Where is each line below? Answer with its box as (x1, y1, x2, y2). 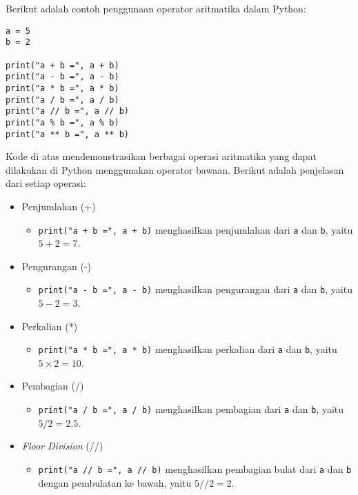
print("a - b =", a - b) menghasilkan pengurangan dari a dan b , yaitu (38, 282, 352, 296)
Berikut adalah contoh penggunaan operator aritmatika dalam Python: (6, 1, 306, 15)
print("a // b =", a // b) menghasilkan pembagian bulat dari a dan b (38, 461, 352, 476)
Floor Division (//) (21, 438, 103, 453)
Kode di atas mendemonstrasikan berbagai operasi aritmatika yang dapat (6, 149, 317, 163)
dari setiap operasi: (6, 176, 86, 190)
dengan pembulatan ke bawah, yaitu (38, 475, 192, 489)
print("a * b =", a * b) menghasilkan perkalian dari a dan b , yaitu (38, 342, 337, 356)
